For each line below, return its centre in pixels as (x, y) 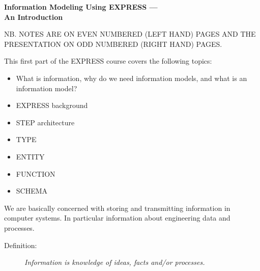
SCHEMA (32, 191)
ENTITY (30, 156)
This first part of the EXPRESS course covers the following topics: (108, 61)
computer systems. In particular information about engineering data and (117, 218)
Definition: (21, 245)
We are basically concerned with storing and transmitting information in (117, 208)
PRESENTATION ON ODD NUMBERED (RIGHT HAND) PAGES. (113, 44)
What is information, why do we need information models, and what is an (132, 78)
